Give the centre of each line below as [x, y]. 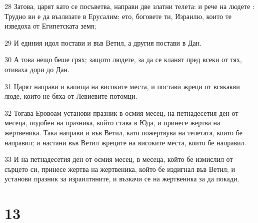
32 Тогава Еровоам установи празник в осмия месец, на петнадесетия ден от [121, 113]
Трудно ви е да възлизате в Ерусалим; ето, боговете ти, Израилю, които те [118, 16]
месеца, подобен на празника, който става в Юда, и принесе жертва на [112, 123]
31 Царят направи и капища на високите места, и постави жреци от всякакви [122, 86]
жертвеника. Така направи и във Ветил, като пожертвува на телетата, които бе [123, 132]
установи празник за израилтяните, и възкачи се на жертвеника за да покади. [122, 179]
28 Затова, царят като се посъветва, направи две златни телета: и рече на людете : [129, 6]
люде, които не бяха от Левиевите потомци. [71, 96]
